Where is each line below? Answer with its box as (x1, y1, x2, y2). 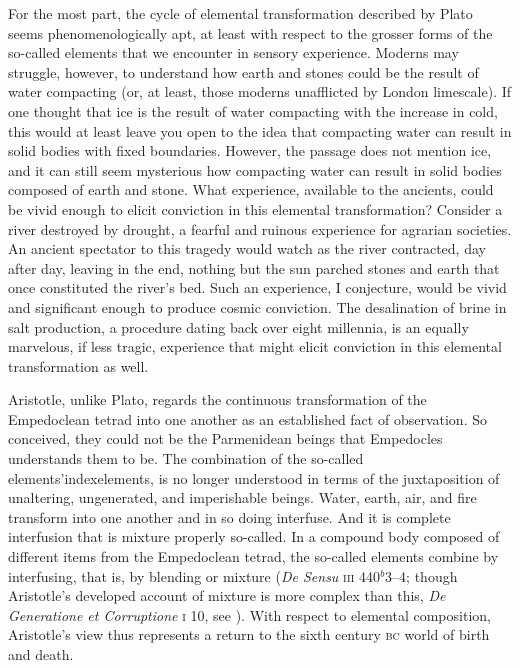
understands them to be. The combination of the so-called (8, 448, 364, 469)
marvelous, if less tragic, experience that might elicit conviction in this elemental (8, 336, 502, 357)
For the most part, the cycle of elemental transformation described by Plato (8, 3, 473, 23)
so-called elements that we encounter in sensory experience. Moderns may (8, 42, 459, 63)
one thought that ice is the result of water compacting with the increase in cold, (8, 100, 498, 121)
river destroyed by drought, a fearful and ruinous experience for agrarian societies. (8, 218, 512, 239)
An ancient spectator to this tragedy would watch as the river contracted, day (8, 238, 486, 259)
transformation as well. (8, 355, 149, 376)
